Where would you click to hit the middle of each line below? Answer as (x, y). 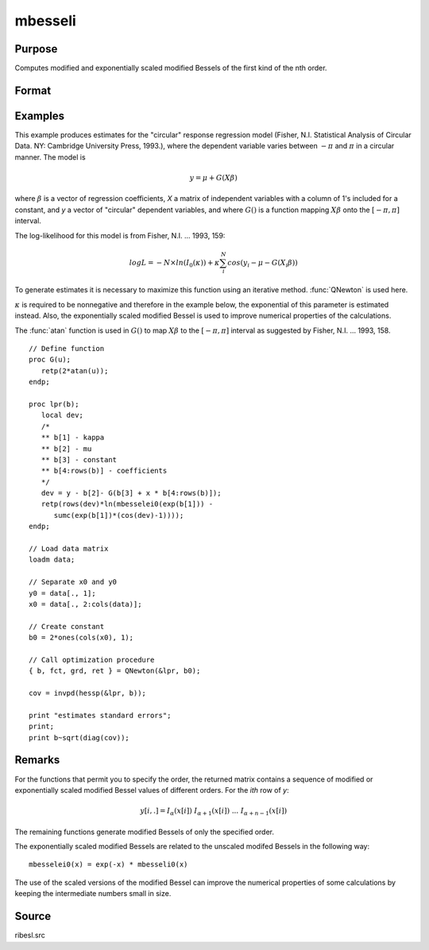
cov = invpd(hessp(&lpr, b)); (88, 693)
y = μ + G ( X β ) (213, 178)
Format (33, 90)
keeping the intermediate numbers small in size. (93, 894)
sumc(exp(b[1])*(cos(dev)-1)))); (119, 515)
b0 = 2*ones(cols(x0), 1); (81, 638)
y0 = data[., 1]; (62, 593)
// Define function (67, 348)
